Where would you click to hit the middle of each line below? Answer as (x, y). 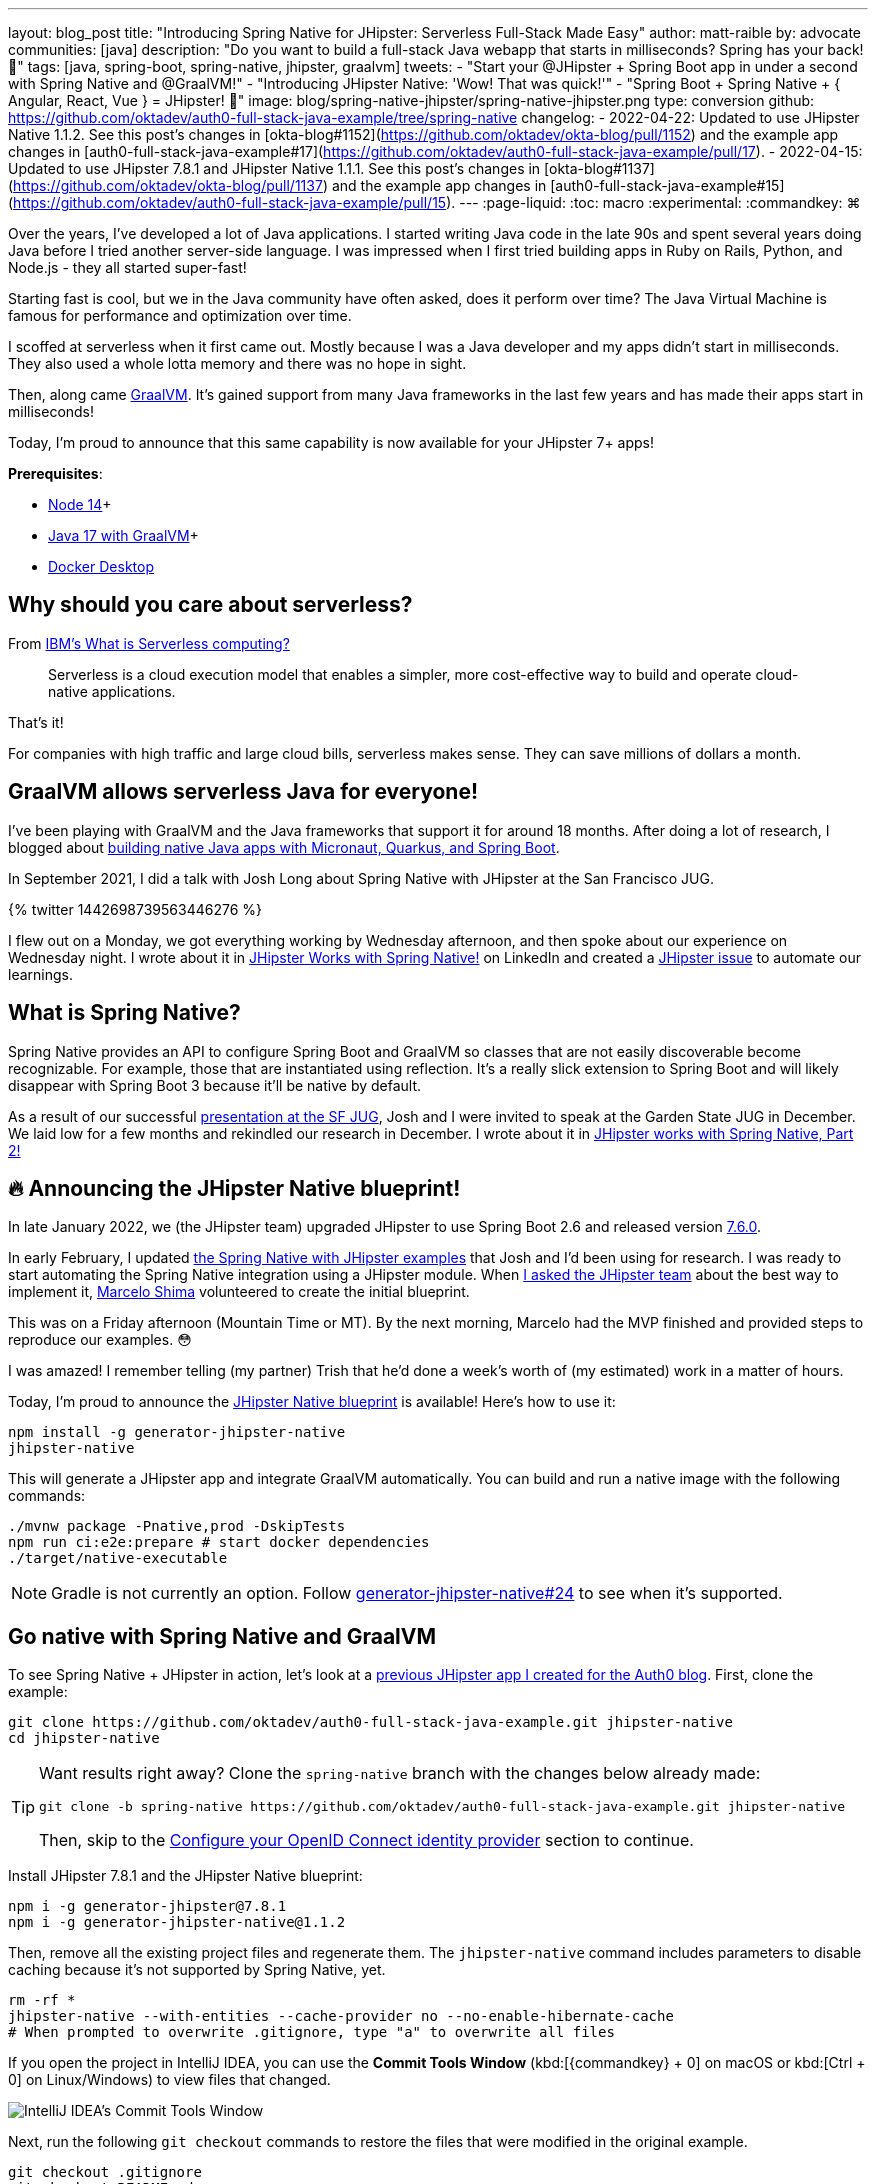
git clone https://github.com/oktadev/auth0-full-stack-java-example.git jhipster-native (370, 1722)
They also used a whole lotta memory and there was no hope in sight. (237, 363)
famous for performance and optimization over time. (180, 315)
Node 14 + (80, 504)
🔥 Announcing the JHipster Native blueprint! (234, 1188)
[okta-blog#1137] (599, 168)
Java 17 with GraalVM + (123, 535)
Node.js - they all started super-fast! (127, 267)
